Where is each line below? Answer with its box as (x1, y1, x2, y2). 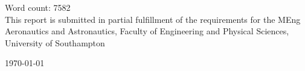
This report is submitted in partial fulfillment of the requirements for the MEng (5, 13, 301, 25)
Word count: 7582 (5, 1, 71, 13)
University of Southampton (5, 36, 105, 49)
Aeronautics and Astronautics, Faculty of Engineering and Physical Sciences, (5, 25, 289, 37)
